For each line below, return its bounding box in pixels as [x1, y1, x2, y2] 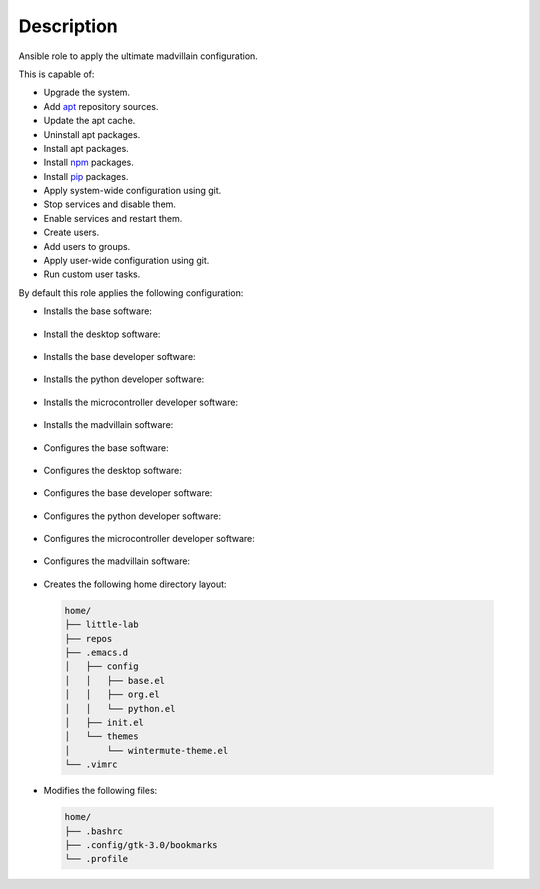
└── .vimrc [64, 759, 118, 770]
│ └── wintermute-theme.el [64, 745, 229, 756]
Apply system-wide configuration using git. [43, 185, 222, 197]
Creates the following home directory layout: [43, 578, 227, 590]
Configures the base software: [43, 441, 169, 454]
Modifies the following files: [43, 785, 158, 797]
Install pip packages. [43, 170, 129, 182]
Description [18, 15, 119, 37]
